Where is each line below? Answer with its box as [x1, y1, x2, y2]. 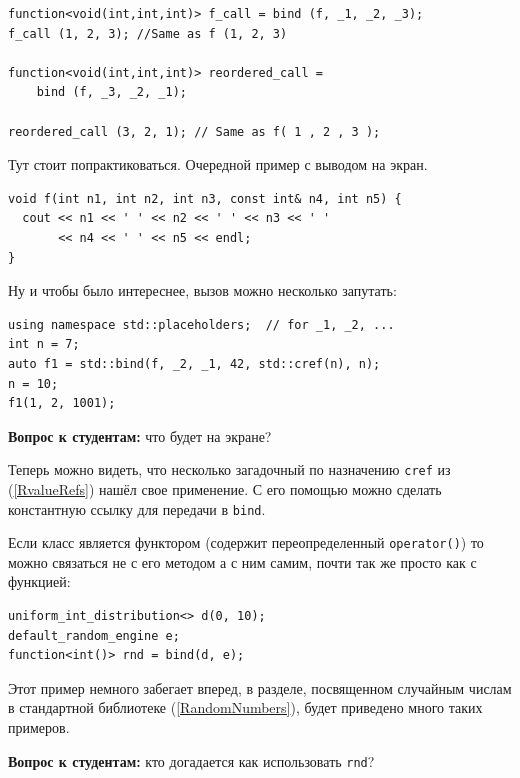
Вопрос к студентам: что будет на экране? [8, 425, 272, 446]
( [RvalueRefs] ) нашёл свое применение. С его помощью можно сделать [8, 478, 442, 499]
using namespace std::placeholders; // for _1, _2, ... [8, 317, 395, 332]
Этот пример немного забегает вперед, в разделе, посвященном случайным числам [8, 677, 512, 698]
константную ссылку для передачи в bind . [8, 498, 266, 519]
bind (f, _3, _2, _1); [36, 85, 187, 100]
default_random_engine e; [8, 628, 180, 643]
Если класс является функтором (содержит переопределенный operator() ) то [8, 532, 484, 553]
